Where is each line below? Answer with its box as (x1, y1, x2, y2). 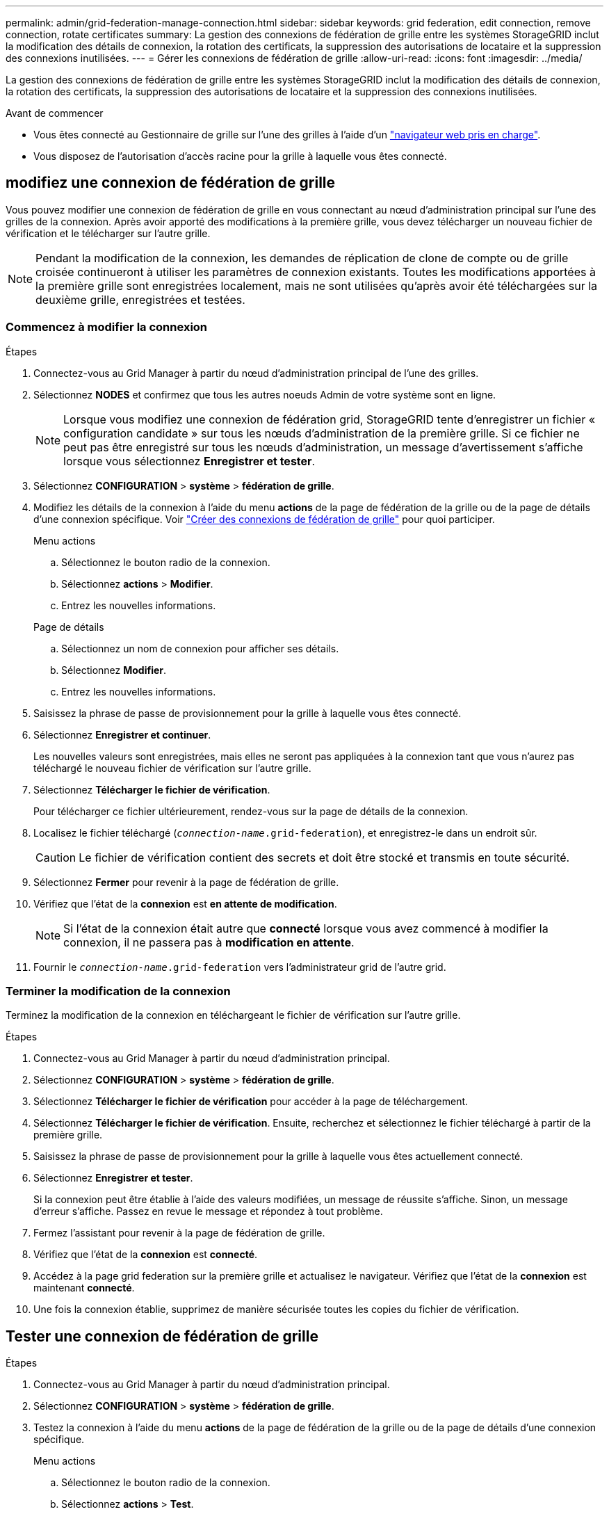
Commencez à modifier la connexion (6, 320, 208, 335)
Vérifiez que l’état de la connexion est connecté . (33, 1248, 258, 1261)
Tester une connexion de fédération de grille (6, 1327, 318, 1345)
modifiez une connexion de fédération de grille (6, 174, 336, 192)
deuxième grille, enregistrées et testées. (35, 292, 245, 307)
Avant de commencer (6, 107, 104, 119)
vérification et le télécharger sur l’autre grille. (6, 227, 211, 239)
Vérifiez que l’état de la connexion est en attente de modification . (33, 897, 337, 910)
